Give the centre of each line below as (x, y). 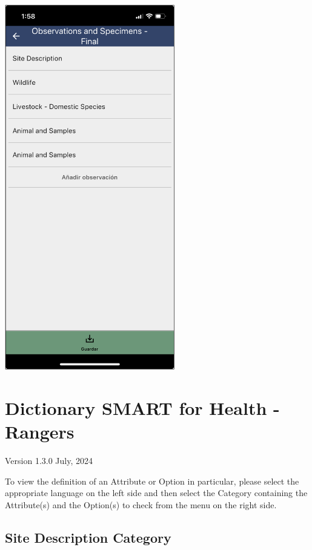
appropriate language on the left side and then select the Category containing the (156, 493)
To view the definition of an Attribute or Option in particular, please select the (152, 481)
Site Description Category (88, 538)
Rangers (40, 432)
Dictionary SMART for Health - (142, 408)
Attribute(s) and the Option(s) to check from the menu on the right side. (141, 505)
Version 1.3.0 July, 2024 (49, 461)
